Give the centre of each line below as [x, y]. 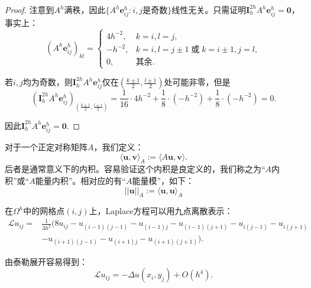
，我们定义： [119, 146]
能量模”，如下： [163, 180]
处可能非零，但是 [197, 82]
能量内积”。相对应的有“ [80, 180]
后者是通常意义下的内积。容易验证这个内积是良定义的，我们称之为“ [135, 169]
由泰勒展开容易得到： [46, 261]
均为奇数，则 [48, 82]
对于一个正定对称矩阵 [46, 146]
